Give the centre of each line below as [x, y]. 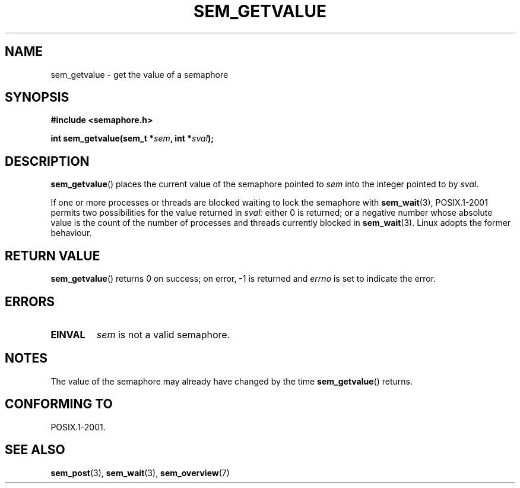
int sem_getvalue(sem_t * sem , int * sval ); [132, 138]
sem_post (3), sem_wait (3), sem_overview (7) [140, 473]
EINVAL [68, 334]
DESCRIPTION [47, 161]
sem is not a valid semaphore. [163, 334]
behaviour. [71, 233]
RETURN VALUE [53, 256]
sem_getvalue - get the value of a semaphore [139, 74]
